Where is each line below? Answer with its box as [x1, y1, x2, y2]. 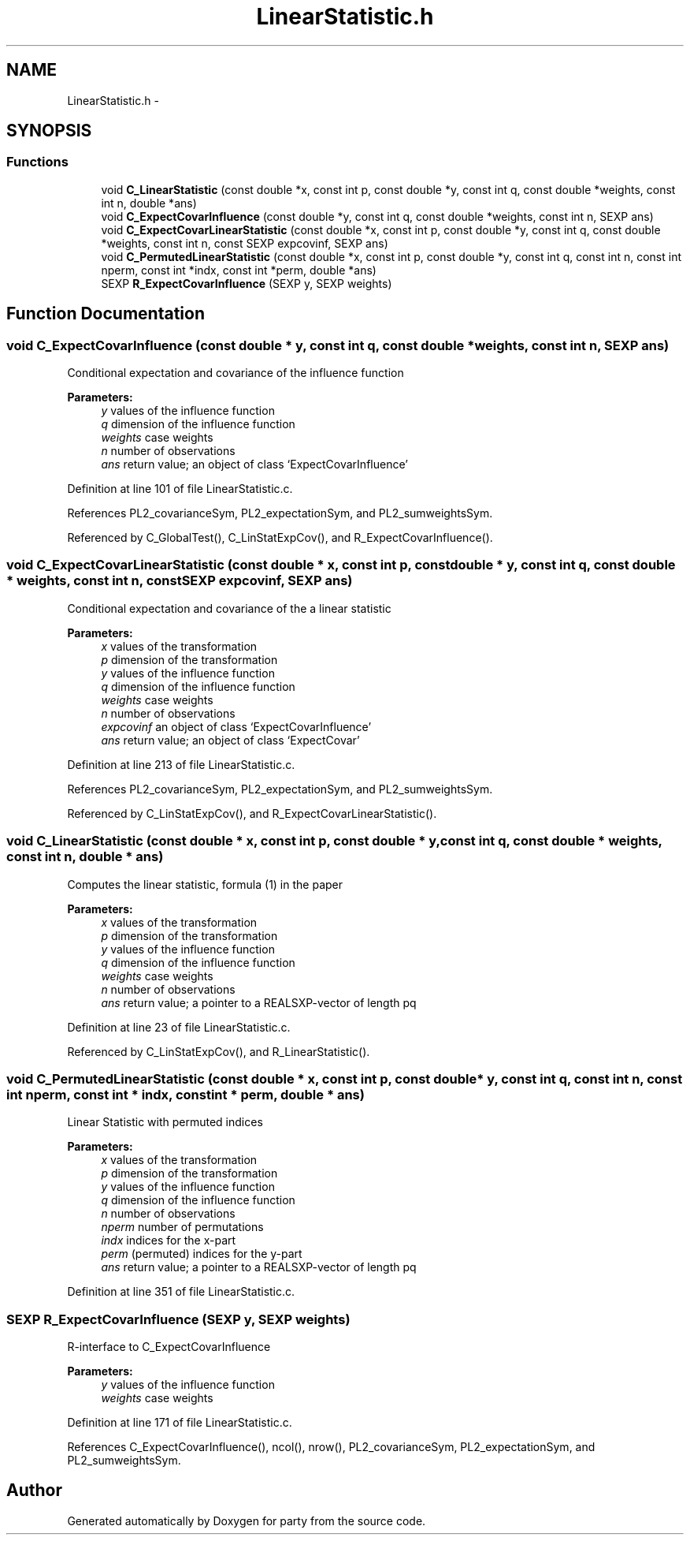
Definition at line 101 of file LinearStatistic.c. [67, 482, 293, 496]
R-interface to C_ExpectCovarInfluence [67, 1340, 271, 1354]
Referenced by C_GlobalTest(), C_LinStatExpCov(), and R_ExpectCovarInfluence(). [67, 531, 493, 545]
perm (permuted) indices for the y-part [101, 1247, 302, 1261]
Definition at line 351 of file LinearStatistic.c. [67, 1285, 295, 1299]
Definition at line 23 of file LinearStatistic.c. [67, 1020, 291, 1034]
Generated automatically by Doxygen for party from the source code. [67, 1513, 426, 1528]
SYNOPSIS [6, 121, 92, 141]
